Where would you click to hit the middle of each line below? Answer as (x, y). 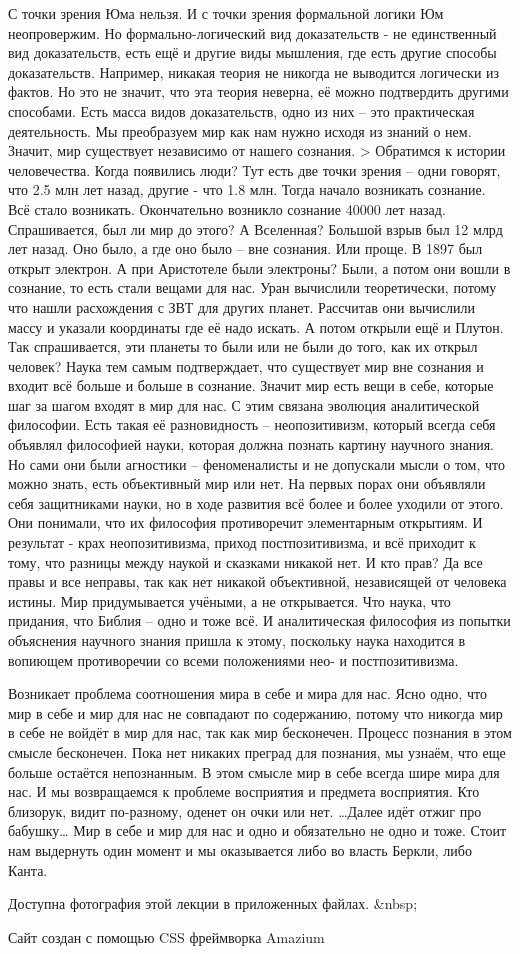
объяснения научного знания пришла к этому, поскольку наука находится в (237, 640)
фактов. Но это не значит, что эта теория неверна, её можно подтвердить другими (258, 91)
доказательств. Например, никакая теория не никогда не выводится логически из (254, 71)
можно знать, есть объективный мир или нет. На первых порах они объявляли (247, 483)
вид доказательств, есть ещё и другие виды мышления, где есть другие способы (252, 52)
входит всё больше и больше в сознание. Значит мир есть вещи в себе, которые (251, 385)
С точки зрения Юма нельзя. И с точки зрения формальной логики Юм (226, 13)
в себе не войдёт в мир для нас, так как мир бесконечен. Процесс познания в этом (260, 732)
